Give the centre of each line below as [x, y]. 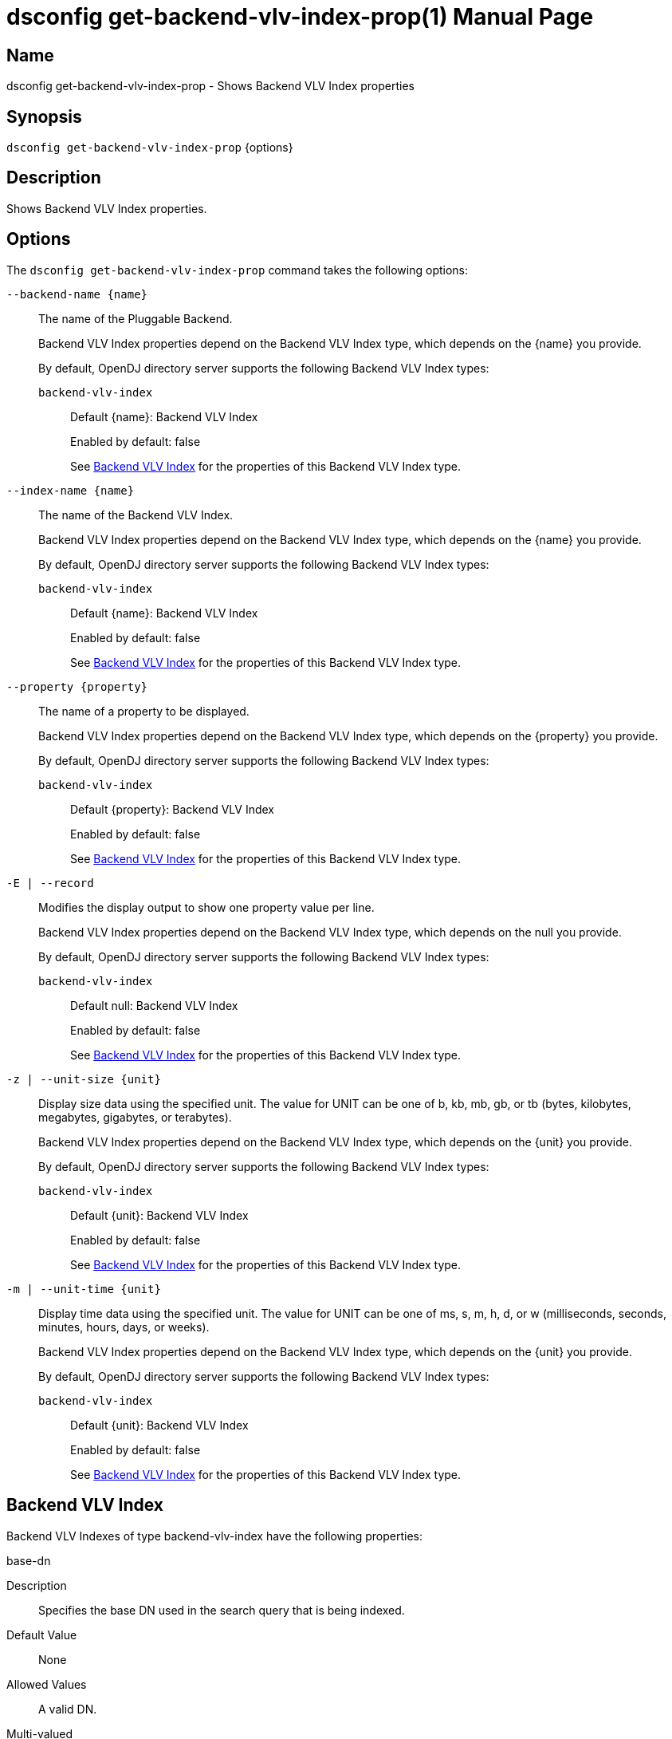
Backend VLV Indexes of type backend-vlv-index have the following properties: [215, 1536]
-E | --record [50, 883]
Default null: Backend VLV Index [154, 1005]
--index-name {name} [71, 490]
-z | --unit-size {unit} [84, 1079]
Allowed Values [47, 1684]
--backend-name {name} [77, 294]
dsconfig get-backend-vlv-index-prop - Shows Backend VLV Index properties [211, 86]
